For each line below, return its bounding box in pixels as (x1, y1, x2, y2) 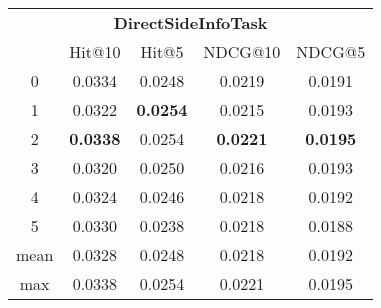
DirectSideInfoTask (113, 11, 268, 34)
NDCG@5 (296, 40, 366, 63)
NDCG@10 (203, 40, 281, 63)
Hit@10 (69, 40, 121, 63)
